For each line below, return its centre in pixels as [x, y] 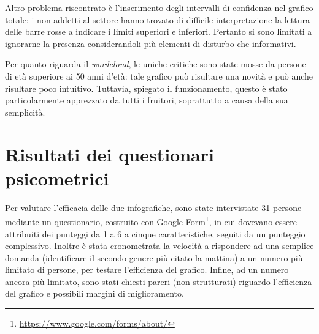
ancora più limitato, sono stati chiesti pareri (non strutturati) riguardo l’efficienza [159, 281]
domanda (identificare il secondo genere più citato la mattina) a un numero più [154, 257]
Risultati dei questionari [110, 154]
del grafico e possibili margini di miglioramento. [94, 293]
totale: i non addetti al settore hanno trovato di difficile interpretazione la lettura [157, 19]
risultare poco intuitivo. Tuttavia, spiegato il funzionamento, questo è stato [146, 88]
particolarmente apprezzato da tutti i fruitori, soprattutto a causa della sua [147, 100]
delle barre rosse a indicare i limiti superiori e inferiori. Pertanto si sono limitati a [159, 32]
